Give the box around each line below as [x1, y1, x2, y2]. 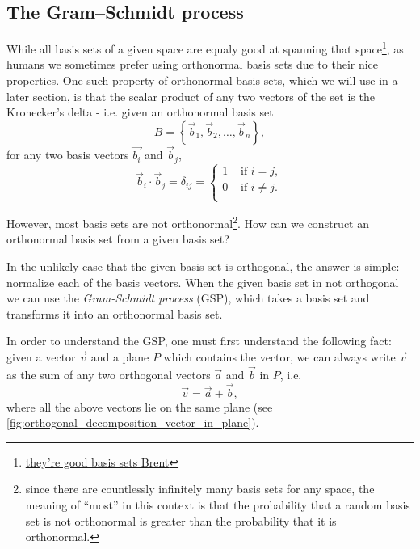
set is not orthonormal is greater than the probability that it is [25, 512, 337, 529]
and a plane [90, 348, 149, 365]
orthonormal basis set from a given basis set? [6, 230, 229, 247]
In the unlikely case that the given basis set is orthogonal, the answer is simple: [6, 257, 400, 274]
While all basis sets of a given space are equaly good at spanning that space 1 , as [6, 38, 404, 57]
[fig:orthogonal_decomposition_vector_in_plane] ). [6, 414, 259, 431]
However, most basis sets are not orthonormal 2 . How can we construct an [6, 213, 369, 231]
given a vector [6, 348, 76, 365]
